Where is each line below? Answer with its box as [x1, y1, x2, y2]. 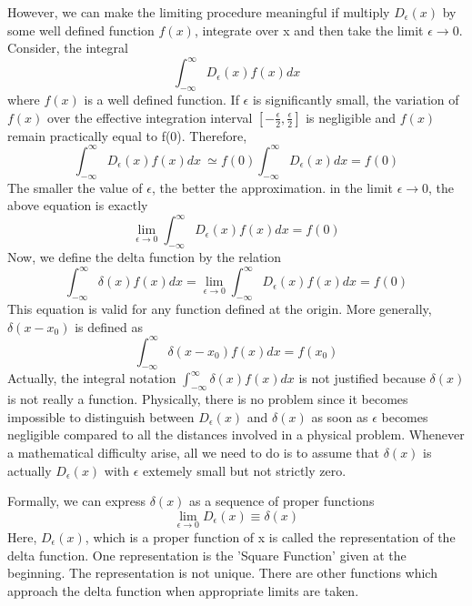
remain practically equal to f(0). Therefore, [7, 126, 247, 145]
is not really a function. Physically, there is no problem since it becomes [7, 389, 408, 409]
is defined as [75, 317, 144, 336]
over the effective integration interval [47, 107, 253, 126]
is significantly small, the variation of [252, 90, 459, 109]
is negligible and [306, 107, 397, 126]
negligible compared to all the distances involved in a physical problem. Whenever [7, 425, 465, 444]
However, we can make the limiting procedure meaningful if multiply [7, 3, 390, 21]
